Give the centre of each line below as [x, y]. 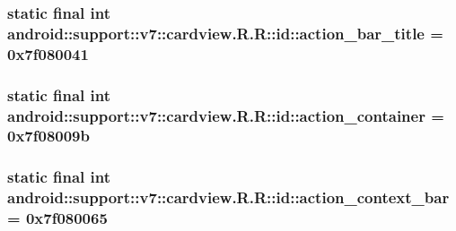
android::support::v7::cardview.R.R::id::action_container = [226, 115]
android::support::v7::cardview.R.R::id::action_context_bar [228, 197]
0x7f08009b [48, 136]
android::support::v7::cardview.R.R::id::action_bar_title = [225, 33]
